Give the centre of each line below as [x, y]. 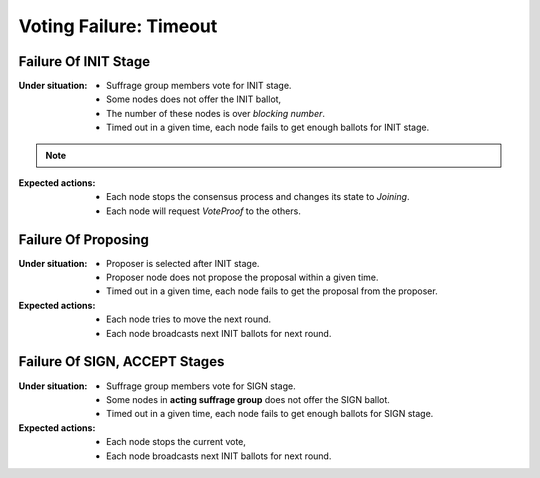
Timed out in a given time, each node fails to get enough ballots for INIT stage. [268, 127]
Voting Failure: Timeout [118, 26]
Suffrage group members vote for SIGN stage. [201, 386]
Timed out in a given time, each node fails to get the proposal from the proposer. [272, 291]
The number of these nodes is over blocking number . [215, 113]
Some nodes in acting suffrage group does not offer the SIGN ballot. [248, 399]
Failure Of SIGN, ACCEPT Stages [121, 361]
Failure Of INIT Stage [84, 61]
